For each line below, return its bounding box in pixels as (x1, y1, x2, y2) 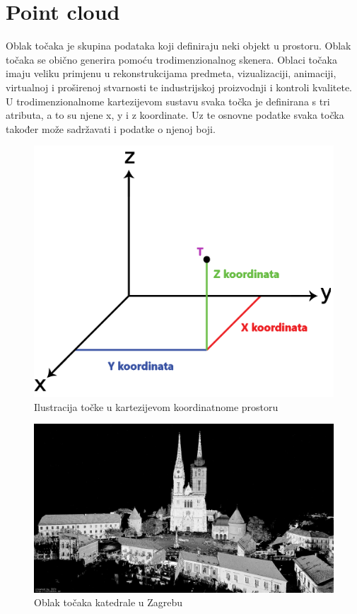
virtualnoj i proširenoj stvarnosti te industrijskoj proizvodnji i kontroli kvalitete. (6, 79, 352, 94)
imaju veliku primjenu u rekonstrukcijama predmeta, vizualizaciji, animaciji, (6, 66, 336, 81)
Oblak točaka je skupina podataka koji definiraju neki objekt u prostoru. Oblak (6, 38, 351, 53)
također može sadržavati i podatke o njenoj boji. (6, 121, 216, 136)
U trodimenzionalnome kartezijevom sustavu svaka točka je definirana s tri (6, 93, 330, 108)
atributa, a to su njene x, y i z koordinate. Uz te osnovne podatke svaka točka (6, 108, 344, 122)
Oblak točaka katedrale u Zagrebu (34, 595, 183, 610)
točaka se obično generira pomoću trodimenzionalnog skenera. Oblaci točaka (6, 52, 337, 66)
